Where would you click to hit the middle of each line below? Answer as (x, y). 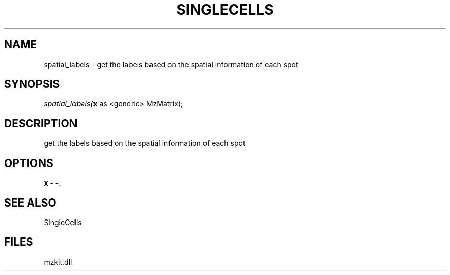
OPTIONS (29, 163)
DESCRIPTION (41, 123)
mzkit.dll (58, 262)
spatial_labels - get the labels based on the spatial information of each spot (171, 64)
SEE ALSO (30, 203)
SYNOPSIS (32, 84)
